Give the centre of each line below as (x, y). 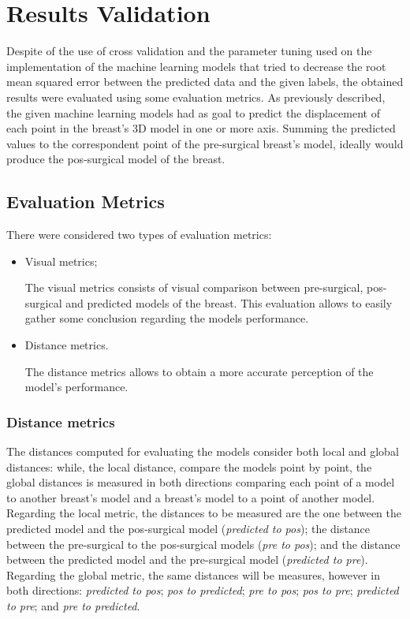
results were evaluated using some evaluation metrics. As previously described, (196, 97)
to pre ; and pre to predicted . (73, 605)
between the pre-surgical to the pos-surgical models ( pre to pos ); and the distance (203, 544)
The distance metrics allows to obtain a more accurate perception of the (199, 371)
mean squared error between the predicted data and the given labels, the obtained (205, 82)
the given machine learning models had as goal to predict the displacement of (193, 112)
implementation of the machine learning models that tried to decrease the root (196, 66)
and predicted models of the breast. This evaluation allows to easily (229, 302)
